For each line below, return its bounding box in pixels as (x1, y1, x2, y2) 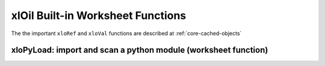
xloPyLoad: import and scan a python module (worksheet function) (11, 45, 268, 55)
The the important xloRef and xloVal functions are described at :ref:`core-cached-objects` (11, 30, 242, 37)
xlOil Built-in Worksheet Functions (11, 9, 187, 22)
